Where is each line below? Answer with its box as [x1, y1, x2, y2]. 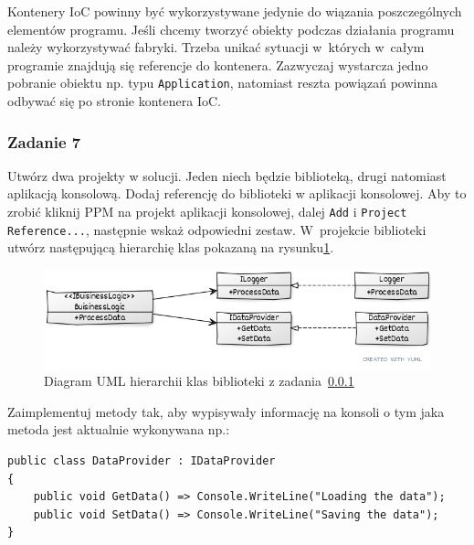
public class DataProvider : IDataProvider [7, 454, 276, 467]
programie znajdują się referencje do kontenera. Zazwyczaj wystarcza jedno [7, 55, 428, 74]
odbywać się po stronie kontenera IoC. [7, 91, 221, 111]
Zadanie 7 [7, 130, 81, 153]
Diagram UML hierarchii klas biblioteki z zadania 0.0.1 [44, 371, 354, 390]
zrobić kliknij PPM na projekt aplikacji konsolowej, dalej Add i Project [7, 202, 407, 221]
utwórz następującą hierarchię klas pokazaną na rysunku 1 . [7, 238, 334, 257]
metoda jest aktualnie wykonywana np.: [7, 420, 230, 439]
